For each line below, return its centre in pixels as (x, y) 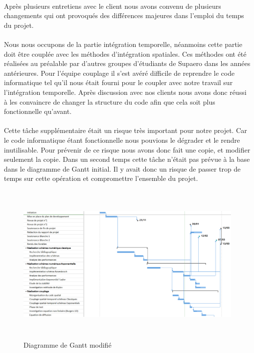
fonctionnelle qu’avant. (38, 111)
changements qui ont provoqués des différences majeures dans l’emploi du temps (124, 15)
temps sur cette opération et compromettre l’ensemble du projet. (101, 178)
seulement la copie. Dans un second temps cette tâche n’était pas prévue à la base (127, 159)
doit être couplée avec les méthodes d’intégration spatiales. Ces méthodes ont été (125, 54)
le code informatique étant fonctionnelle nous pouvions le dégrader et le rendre (122, 140)
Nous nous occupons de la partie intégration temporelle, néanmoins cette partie (123, 44)
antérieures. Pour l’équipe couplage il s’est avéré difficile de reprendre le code (119, 73)
